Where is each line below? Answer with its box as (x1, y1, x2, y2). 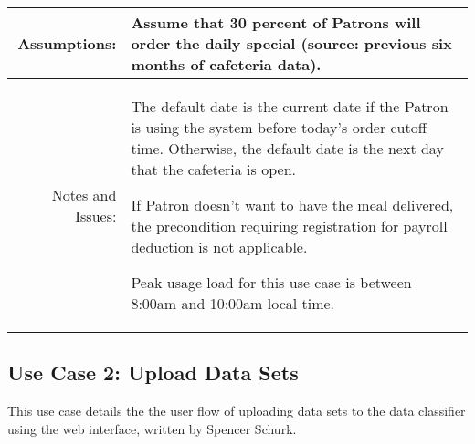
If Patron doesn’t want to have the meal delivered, (131, 194, 454, 215)
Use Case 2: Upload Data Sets (7, 358, 299, 387)
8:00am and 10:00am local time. (131, 293, 335, 314)
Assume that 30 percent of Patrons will (131, 12, 421, 33)
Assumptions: (17, 33, 117, 54)
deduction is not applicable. (131, 236, 308, 257)
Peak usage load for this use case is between (131, 272, 412, 293)
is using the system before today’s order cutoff (131, 117, 427, 138)
